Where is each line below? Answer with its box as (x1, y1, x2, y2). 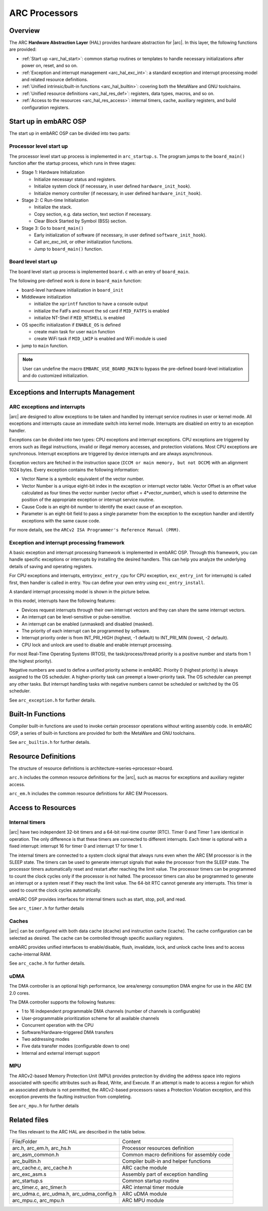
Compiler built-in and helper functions (122, 1157, 211, 1164)
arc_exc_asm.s (12, 1171, 47, 1178)
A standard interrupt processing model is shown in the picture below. (9, 589, 150, 595)
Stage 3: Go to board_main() (21, 225, 84, 231)
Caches (9, 918, 28, 925)
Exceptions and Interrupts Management (9, 388, 135, 397)
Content (122, 1138, 141, 1145)
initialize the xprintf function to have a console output (34, 301, 148, 307)
